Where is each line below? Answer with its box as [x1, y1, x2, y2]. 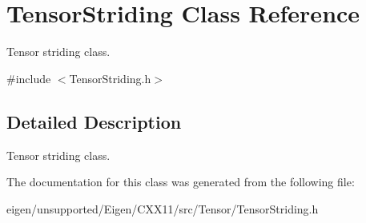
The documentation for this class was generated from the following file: [6, 173, 355, 190]
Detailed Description [6, 109, 182, 133]
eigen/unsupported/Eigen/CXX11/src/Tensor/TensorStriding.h [6, 200, 319, 217]
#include [6, 70, 51, 86]
